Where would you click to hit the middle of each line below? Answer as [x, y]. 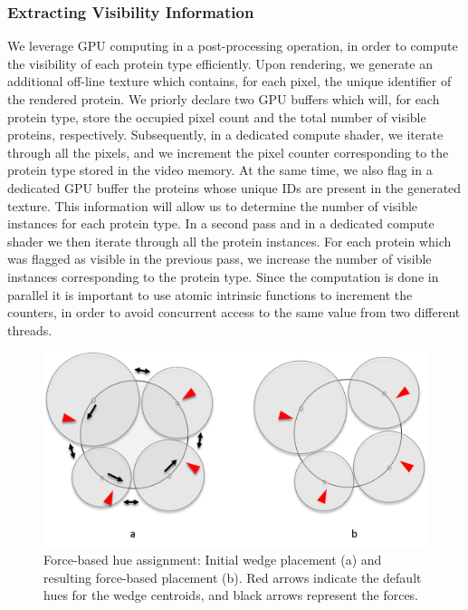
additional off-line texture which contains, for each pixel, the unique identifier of [229, 81]
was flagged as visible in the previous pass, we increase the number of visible [220, 259]
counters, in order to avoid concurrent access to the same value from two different [234, 312]
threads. [30, 329]
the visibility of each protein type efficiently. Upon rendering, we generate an [220, 63]
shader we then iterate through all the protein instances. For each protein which [229, 241]
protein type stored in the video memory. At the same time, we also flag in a [220, 170]
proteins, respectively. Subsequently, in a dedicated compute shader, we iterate [225, 135]
